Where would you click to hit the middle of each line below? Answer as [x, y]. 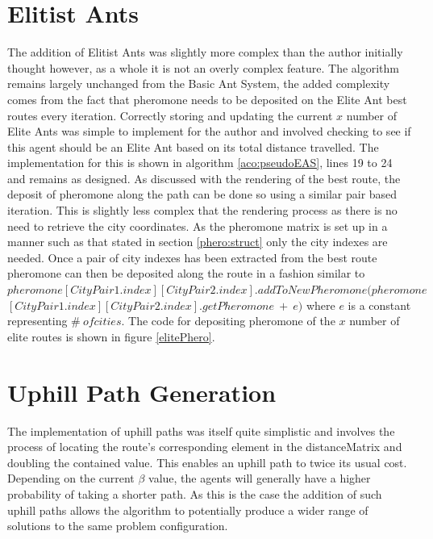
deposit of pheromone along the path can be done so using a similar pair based [202, 194]
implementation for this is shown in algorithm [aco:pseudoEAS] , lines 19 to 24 [200, 163]
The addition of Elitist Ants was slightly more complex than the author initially [205, 52]
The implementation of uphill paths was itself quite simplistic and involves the [201, 430]
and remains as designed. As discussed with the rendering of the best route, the [204, 178]
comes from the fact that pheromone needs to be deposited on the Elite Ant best [207, 99]
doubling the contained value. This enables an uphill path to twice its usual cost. [207, 462]
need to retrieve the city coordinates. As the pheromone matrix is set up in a [198, 226]
